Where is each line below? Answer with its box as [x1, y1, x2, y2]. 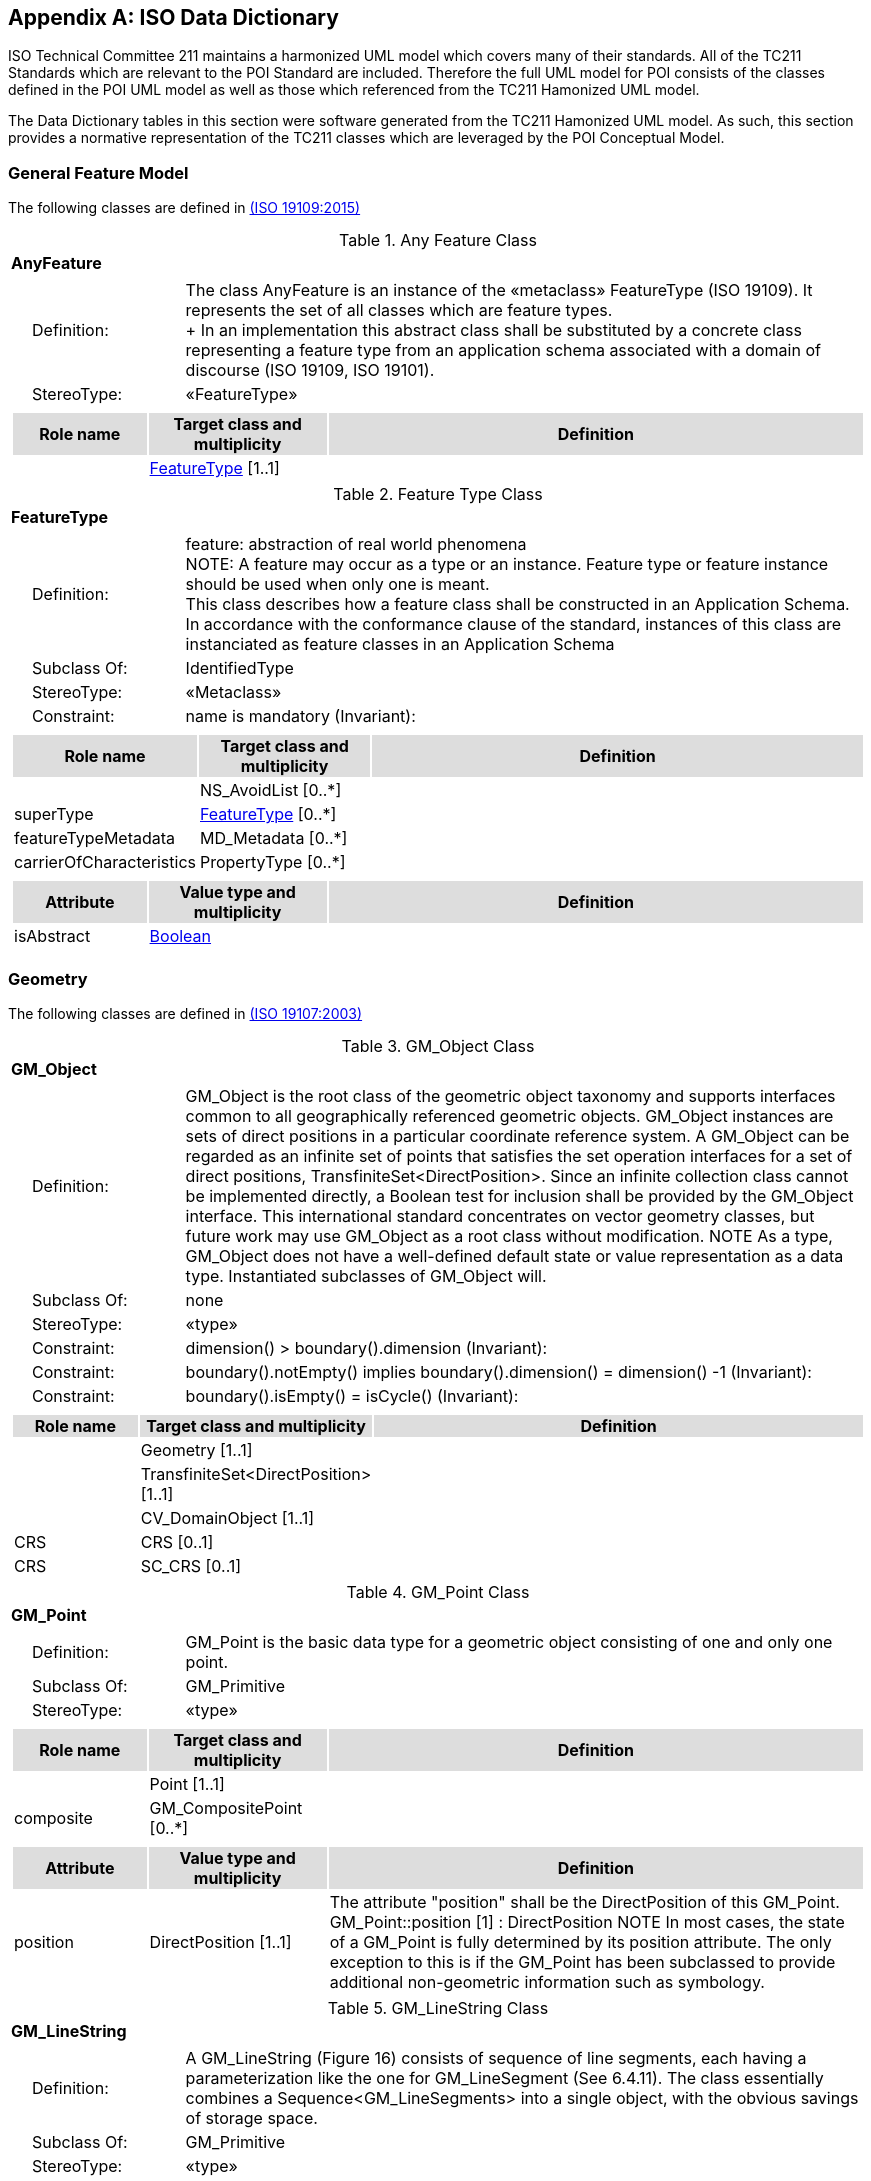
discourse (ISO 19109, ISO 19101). [185, 360, 435, 381]
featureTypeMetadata [14, 828, 176, 849]
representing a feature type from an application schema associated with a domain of [185, 340, 821, 361]
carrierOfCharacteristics [14, 852, 196, 873]
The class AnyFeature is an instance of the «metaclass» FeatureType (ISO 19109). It [185, 280, 813, 301]
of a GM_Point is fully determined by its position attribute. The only [329, 1931, 832, 1952]
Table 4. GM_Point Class [346, 1581, 530, 1602]
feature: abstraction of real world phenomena [185, 534, 527, 555]
